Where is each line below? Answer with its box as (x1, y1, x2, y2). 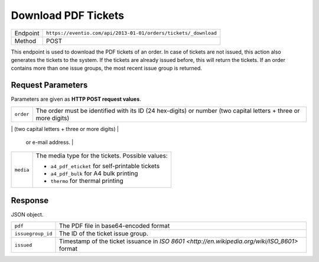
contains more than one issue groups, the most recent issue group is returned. (11, 65, 202, 72)
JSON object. (11, 211, 44, 218)
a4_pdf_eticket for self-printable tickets (50, 162, 160, 171)
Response (11, 195, 49, 205)
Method (14, 37, 37, 45)
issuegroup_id (14, 230, 53, 237)
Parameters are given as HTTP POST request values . (11, 96, 141, 103)
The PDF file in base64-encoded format (58, 222, 170, 230)
